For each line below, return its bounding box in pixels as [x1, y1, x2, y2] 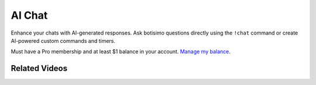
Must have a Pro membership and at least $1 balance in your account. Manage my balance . [11, 48, 231, 55]
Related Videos [11, 63, 67, 73]
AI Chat [11, 9, 48, 22]
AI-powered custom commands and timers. [11, 37, 116, 44]
